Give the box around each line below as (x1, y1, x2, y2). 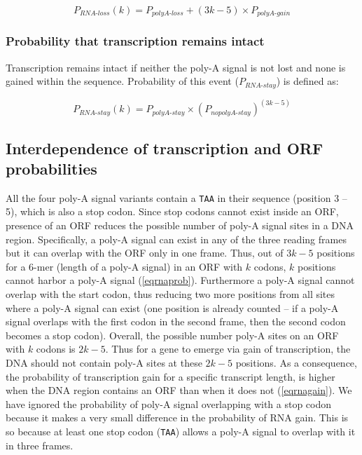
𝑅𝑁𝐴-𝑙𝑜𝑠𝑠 (79, 10, 110, 18)
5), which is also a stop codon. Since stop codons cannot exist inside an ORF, (6, 204, 339, 219)
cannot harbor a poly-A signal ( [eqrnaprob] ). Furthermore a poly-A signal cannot (6, 273, 355, 287)
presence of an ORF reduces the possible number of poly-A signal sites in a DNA (6, 218, 354, 232)
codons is (36, 341, 76, 356)
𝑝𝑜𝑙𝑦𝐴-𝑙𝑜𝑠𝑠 (151, 10, 183, 18)
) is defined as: (276, 74, 339, 88)
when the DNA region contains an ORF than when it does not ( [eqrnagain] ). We (6, 383, 352, 398)
